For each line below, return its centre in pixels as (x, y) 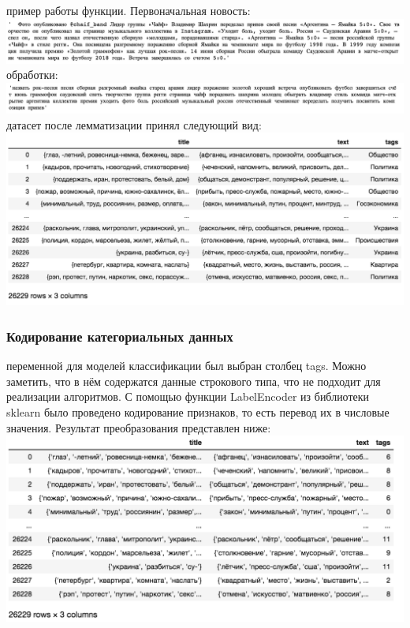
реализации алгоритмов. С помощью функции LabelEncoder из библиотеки (188, 396)
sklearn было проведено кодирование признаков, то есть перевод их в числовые (198, 412)
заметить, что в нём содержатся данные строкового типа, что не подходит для (194, 381)
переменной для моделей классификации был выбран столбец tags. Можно (186, 366)
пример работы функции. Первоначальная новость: (129, 10)
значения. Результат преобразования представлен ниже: (139, 427)
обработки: (32, 75)
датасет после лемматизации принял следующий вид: (134, 124)
